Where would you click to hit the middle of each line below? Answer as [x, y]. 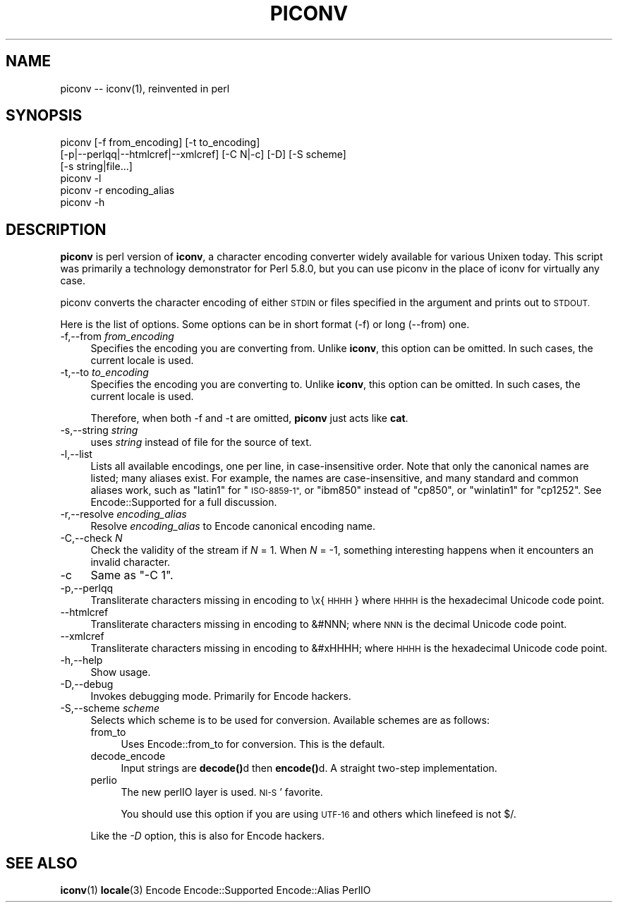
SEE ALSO [42, 863]
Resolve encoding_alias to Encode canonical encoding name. [233, 526]
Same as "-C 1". [132, 575]
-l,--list [76, 454]
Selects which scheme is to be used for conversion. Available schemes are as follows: [290, 720]
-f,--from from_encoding [117, 337]
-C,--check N [91, 538]
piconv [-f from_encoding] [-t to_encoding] [160, 143]
